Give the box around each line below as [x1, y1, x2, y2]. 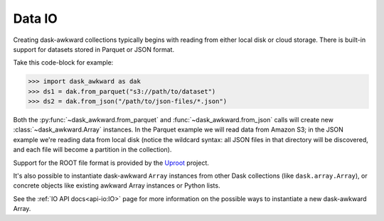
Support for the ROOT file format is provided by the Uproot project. [13, 158, 210, 167]
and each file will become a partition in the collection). [13, 146, 172, 154]
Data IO [13, 11, 58, 26]
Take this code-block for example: [13, 58, 114, 67]
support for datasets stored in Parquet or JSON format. [13, 45, 174, 53]
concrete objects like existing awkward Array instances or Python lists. [13, 181, 220, 190]
